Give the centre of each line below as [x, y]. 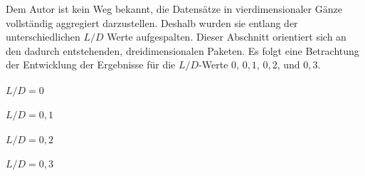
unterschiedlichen [43, 37]
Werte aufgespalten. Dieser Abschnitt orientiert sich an [227, 37]
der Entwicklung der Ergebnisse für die [91, 64]
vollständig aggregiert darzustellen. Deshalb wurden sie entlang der [152, 22]
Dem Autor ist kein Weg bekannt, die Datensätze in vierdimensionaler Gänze [174, 9]
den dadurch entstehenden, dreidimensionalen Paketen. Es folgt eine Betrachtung [182, 50]
